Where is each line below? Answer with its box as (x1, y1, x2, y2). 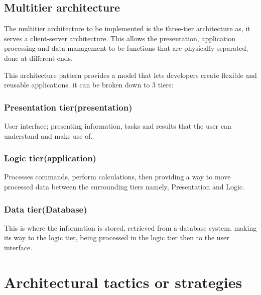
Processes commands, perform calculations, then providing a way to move (4, 171, 231, 182)
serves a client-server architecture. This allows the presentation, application (4, 33, 236, 43)
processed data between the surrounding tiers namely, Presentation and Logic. (4, 181, 244, 191)
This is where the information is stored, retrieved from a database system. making (4, 222, 257, 233)
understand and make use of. (4, 130, 93, 141)
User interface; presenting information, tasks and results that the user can (4, 120, 231, 131)
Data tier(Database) (4, 203, 87, 215)
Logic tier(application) (4, 152, 96, 164)
